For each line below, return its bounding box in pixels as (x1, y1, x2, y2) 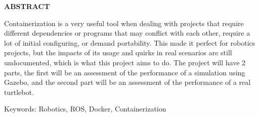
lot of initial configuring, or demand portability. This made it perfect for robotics (4, 37, 255, 48)
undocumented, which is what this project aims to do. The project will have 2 (4, 57, 246, 67)
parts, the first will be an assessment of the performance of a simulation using (4, 67, 245, 77)
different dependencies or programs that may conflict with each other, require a (4, 28, 250, 38)
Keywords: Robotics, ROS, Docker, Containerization (4, 103, 166, 114)
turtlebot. (4, 86, 34, 97)
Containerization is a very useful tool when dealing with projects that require (4, 18, 244, 28)
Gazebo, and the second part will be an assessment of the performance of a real (4, 77, 251, 87)
